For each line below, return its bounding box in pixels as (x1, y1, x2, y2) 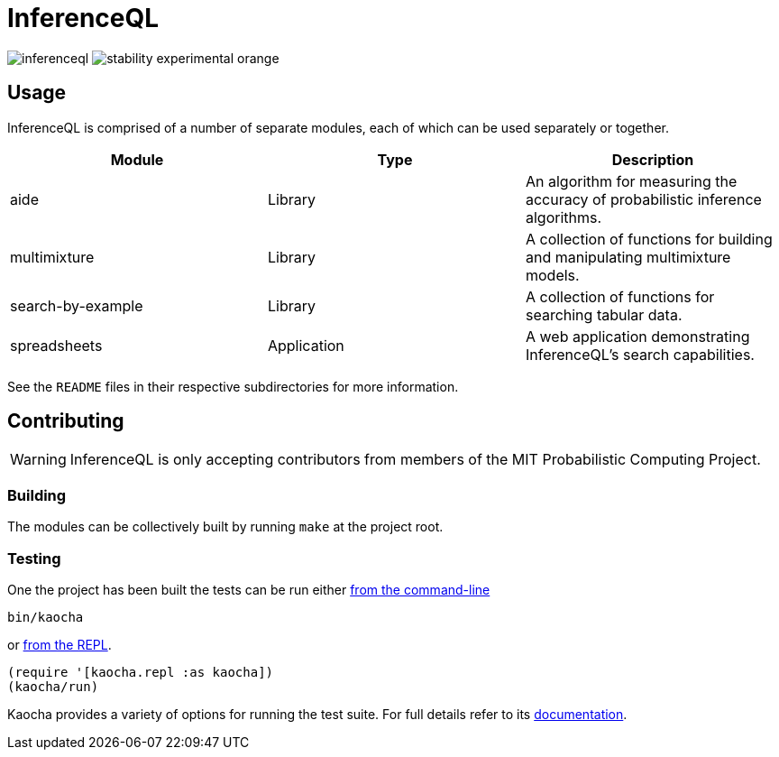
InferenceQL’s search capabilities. (525, 345, 755, 364)
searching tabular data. (525, 305, 683, 324)
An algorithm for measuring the (525, 171, 738, 190)
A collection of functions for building (525, 229, 773, 248)
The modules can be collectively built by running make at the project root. (7, 519, 444, 535)
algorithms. (525, 208, 602, 226)
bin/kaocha (7, 609, 84, 624)
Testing (7, 549, 61, 568)
